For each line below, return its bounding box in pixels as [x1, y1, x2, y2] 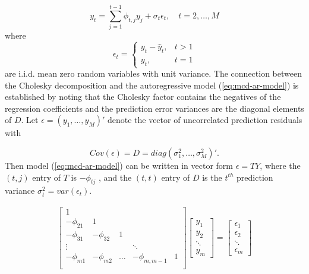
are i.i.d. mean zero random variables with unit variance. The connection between [5, 67, 302, 80]
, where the [260, 159, 301, 172]
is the [202, 171, 222, 183]
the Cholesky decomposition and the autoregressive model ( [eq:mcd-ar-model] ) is [5, 78, 299, 91]
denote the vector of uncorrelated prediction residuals [107, 114, 302, 126]
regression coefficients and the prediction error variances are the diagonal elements [5, 102, 304, 114]
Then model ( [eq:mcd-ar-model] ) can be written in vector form [5, 159, 233, 172]
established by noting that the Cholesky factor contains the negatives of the [5, 90, 281, 103]
